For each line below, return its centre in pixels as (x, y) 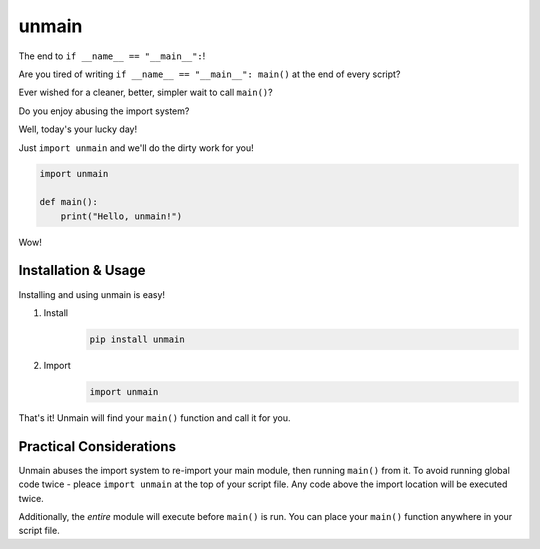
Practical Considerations (97, 446)
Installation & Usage (82, 270)
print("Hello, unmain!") (121, 216)
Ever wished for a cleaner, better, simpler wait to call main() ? (146, 92)
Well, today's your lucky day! (78, 129)
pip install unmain (137, 339)
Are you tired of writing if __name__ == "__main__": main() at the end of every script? (209, 74)
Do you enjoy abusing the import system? (104, 111)
